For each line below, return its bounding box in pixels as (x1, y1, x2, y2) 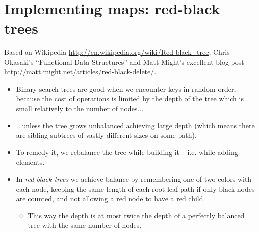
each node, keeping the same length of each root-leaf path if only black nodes (16, 183, 255, 194)
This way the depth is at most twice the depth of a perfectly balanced (28, 210, 245, 220)
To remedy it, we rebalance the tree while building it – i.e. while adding (16, 146, 238, 157)
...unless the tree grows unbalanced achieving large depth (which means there (16, 120, 255, 130)
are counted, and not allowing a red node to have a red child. (16, 193, 205, 204)
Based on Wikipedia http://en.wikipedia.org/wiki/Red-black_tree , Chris (4, 47, 230, 57)
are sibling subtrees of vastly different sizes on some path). (16, 130, 197, 140)
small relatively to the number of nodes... (16, 103, 144, 114)
